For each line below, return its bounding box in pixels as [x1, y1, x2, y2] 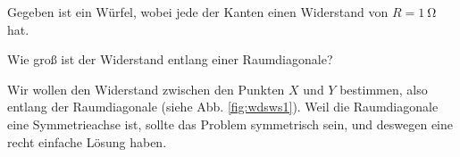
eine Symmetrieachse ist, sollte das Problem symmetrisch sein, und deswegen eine [7, 114, 454, 133]
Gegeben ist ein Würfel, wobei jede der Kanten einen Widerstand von [7, 3, 389, 21]
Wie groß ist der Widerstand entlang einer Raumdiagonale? [7, 50, 333, 69]
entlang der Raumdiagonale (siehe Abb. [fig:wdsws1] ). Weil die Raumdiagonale [7, 97, 439, 116]
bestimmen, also [339, 79, 428, 98]
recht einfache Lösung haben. [7, 132, 167, 151]
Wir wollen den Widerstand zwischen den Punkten [7, 79, 285, 98]
